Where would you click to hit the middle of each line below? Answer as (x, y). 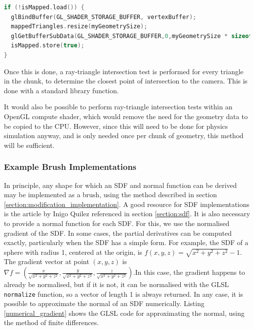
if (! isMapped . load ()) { (44, 7)
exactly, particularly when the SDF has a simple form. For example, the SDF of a (126, 242)
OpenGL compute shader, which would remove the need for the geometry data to (126, 116)
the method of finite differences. (52, 322)
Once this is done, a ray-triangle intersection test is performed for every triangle (124, 71)
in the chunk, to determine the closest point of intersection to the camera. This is (126, 81)
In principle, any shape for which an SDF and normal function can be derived (120, 185)
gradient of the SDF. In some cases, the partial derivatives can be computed (118, 233)
